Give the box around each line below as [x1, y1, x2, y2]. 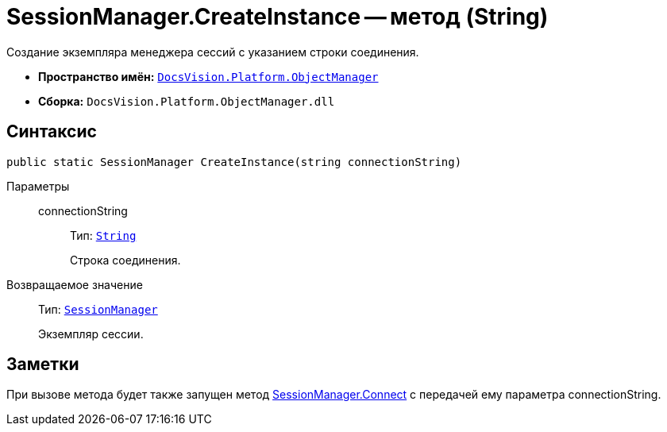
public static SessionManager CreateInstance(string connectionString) [6, 155, 462, 168]
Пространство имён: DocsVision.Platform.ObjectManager [38, 69, 379, 83]
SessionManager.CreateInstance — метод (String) [6, 3, 549, 30]
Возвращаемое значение [6, 277, 143, 291]
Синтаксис [6, 121, 97, 142]
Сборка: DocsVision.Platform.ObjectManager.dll [38, 94, 335, 108]
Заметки [6, 354, 79, 375]
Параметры [6, 179, 70, 193]
